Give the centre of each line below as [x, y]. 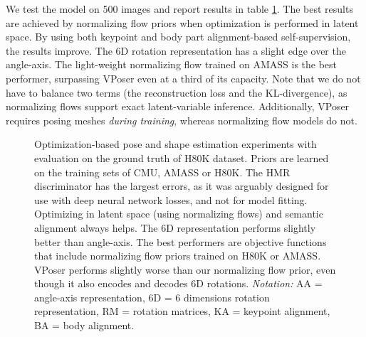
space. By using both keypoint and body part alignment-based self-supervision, [178, 37]
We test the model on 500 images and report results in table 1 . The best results [179, 9]
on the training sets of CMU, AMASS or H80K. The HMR [162, 172]
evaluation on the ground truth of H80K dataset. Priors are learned [182, 157]
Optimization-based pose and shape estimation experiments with [176, 144]
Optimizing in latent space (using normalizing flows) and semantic [179, 214]
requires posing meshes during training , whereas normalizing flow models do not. [182, 120]
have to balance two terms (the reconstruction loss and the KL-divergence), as [177, 92]
